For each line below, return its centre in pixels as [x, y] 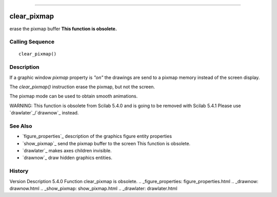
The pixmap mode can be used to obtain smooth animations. [74, 96]
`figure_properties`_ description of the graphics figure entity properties [97, 136]
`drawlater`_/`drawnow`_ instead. [44, 113]
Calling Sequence [32, 42]
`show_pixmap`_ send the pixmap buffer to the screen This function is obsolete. [106, 143]
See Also [21, 126]
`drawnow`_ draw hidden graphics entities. [67, 158]
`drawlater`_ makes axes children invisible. [67, 151]
